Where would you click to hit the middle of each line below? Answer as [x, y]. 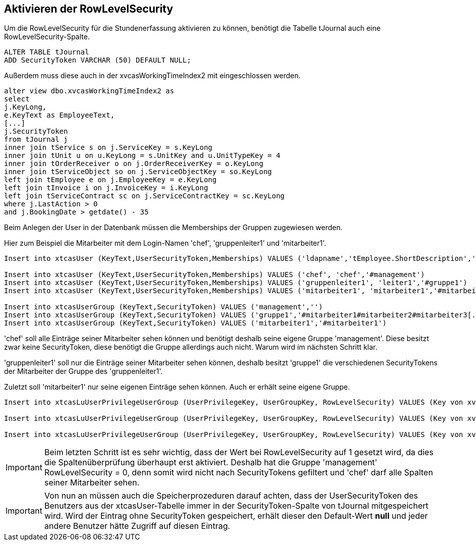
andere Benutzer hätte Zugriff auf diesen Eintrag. [137, 526]
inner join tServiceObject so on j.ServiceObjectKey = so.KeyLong [138, 172]
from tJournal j [36, 140]
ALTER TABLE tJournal [47, 52]
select [17, 99]
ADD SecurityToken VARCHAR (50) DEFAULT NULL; [98, 60]
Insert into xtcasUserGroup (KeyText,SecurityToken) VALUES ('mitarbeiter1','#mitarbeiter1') [195, 323]
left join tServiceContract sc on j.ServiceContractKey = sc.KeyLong [144, 196]
